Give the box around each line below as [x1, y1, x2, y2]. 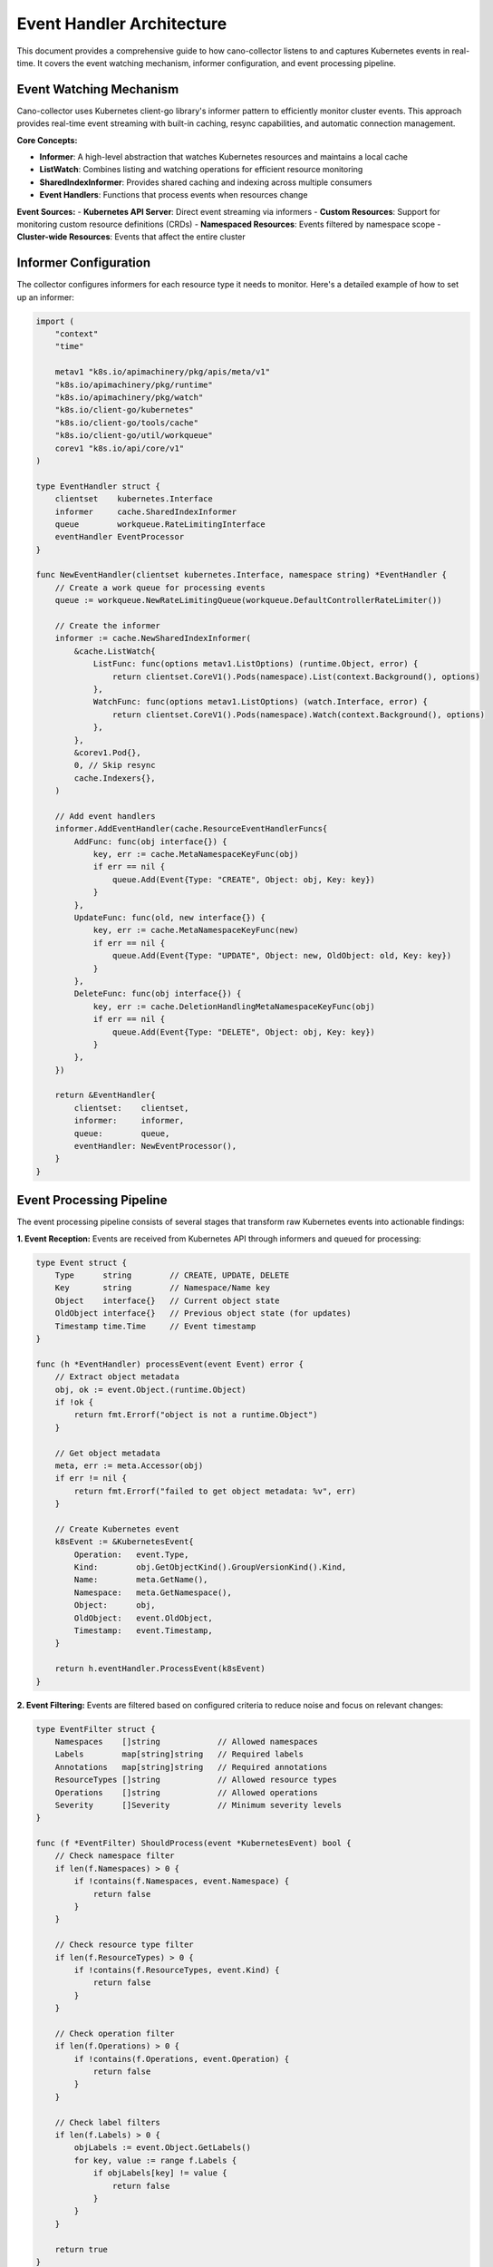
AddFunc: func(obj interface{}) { [73, 836, 227, 847]
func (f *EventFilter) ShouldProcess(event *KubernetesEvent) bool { [35, 1838, 352, 1849]
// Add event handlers [54, 811, 156, 821]
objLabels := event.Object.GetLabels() [73, 2143, 251, 2153]
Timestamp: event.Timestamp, [73, 1626, 213, 1636]
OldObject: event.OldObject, [73, 1612, 213, 1623]
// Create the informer [54, 621, 160, 631]
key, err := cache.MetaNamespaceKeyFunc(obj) [92, 849, 299, 860]
